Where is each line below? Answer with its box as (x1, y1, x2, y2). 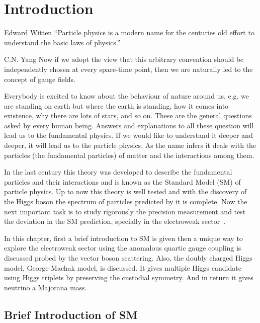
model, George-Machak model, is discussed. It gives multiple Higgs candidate (4, 262, 241, 273)
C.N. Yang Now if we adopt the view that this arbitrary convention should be (4, 54, 244, 64)
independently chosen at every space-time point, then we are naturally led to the (4, 63, 253, 74)
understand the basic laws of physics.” (4, 37, 121, 47)
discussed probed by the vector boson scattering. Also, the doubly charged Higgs (4, 253, 252, 263)
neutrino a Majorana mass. (4, 282, 87, 292)
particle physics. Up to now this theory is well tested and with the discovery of (4, 186, 247, 197)
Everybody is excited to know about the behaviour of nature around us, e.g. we (4, 91, 249, 101)
